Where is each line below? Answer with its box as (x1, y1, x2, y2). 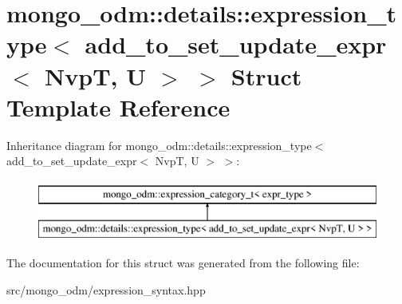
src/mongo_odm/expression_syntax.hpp (6, 281, 206, 298)
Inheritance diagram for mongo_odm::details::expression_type (6, 136, 312, 153)
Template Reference (6, 90, 231, 123)
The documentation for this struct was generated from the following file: (6, 255, 360, 271)
